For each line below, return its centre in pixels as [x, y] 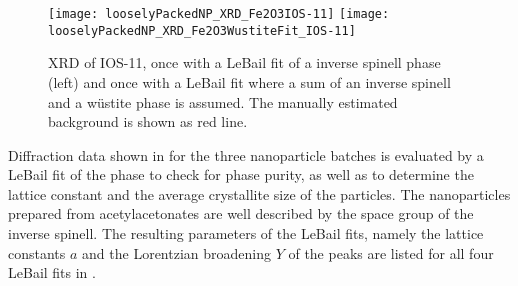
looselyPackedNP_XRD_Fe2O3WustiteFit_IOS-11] [202, 30]
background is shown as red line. [148, 121]
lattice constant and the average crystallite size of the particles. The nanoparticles [259, 193]
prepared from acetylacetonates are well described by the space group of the [241, 213]
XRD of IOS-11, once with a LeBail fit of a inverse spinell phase [244, 62]
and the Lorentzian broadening [176, 252]
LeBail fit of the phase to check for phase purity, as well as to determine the [241, 174]
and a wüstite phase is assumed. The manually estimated [223, 101]
